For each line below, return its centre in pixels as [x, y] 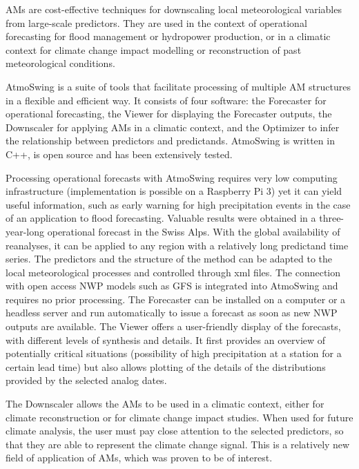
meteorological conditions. [60, 63]
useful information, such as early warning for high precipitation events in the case [178, 204]
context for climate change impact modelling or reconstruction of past [154, 49]
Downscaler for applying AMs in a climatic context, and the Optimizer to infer [173, 127]
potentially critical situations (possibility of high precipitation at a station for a [174, 353]
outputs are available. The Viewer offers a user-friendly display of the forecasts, [173, 326]
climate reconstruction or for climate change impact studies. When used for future [179, 417]
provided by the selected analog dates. [86, 380]
